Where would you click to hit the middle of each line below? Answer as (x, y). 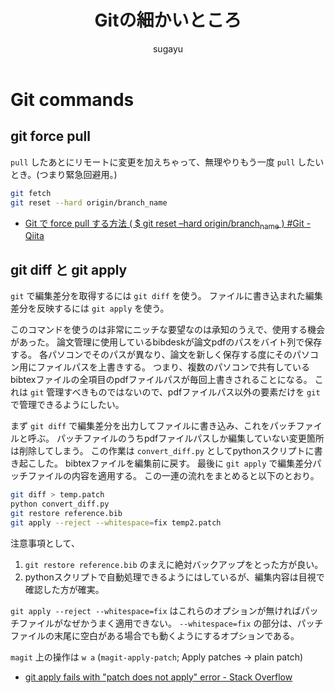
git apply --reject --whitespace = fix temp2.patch (116, 522)
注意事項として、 (45, 543)
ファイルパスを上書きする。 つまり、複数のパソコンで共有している (173, 367)
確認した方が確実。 (64, 589)
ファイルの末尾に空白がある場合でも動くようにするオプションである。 (155, 635)
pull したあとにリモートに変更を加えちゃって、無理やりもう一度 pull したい (167, 162)
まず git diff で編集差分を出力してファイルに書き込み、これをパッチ (153, 426)
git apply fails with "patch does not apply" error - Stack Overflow (158, 677)
